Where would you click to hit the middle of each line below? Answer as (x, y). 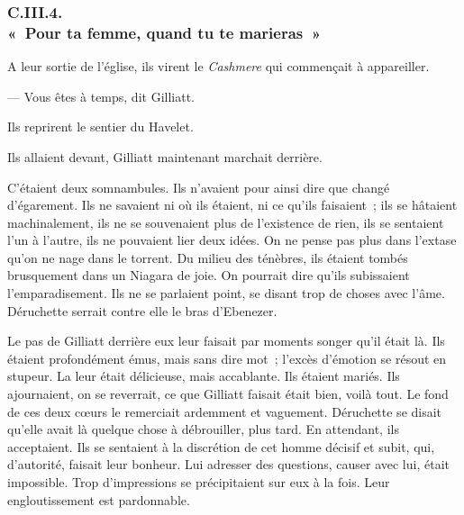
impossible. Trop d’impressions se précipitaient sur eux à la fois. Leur (199, 482)
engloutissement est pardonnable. (99, 499)
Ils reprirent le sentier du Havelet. (100, 126)
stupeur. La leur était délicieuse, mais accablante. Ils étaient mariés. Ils (204, 376)
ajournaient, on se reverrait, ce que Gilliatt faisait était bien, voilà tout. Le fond (228, 394)
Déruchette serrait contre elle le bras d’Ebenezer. (142, 310)
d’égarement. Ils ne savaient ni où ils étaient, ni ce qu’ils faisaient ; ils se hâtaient (232, 205)
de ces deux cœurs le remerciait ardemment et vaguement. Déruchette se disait (225, 411)
